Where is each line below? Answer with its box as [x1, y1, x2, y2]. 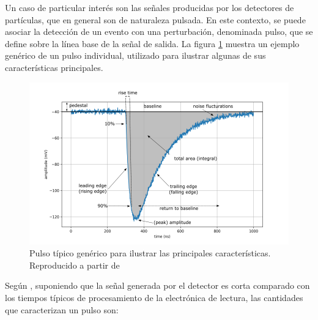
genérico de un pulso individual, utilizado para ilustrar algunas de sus [5, 49, 266, 62]
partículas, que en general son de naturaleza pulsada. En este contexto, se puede [5, 13, 306, 26]
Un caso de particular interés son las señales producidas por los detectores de [5, 1, 294, 13]
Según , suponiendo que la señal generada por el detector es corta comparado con [5, 279, 310, 292]
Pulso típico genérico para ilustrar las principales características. [29, 247, 271, 259]
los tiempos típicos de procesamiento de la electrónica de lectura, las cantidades [5, 291, 303, 303]
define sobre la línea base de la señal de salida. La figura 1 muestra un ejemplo [5, 37, 300, 50]
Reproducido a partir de [29, 258, 120, 271]
